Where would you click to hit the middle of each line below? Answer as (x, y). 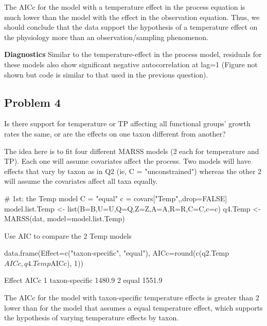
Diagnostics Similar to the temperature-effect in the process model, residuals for (133, 54)
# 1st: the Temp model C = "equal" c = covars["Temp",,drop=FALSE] (116, 198)
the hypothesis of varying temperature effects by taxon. (92, 318)
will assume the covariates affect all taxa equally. (81, 181)
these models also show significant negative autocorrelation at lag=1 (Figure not (131, 64)
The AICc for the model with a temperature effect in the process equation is (125, 7)
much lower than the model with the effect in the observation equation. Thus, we (132, 17)
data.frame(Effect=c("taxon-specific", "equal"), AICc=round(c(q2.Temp (117, 253)
